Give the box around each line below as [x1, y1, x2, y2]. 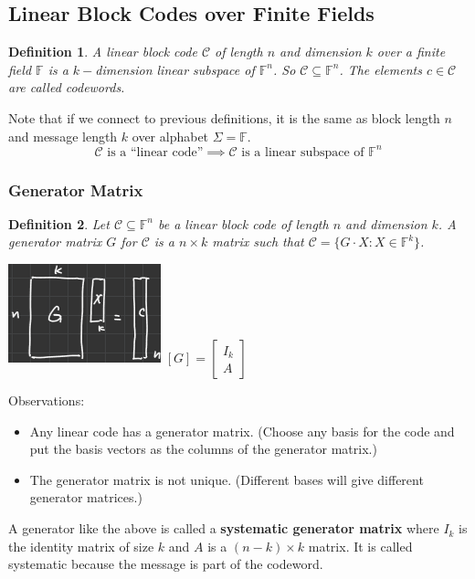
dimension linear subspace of [95, 59, 255, 79]
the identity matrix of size [8, 536, 154, 555]
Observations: [8, 391, 85, 410]
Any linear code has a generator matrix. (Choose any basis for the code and [29, 421, 455, 440]
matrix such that [212, 232, 304, 251]
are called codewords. [8, 78, 125, 97]
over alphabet [132, 126, 209, 145]
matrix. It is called [308, 536, 413, 555]
